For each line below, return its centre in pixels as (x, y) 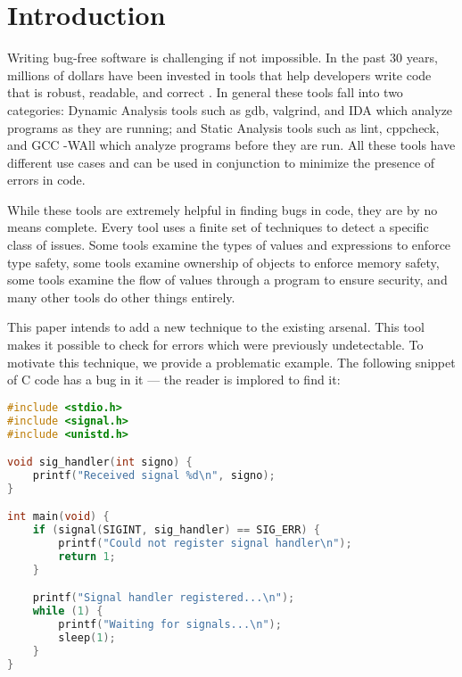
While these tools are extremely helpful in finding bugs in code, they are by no (223, 209)
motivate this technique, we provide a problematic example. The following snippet (231, 362)
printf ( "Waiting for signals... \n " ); (170, 625)
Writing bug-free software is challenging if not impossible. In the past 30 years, (223, 58)
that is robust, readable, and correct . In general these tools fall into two (205, 92)
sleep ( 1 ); (87, 638)
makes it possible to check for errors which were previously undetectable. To (215, 345)
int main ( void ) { (58, 517)
